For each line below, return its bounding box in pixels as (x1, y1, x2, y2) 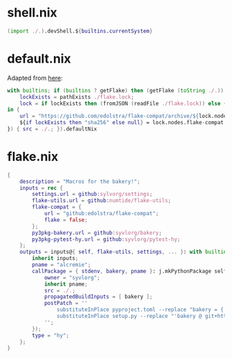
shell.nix (7, 5, 57, 21)
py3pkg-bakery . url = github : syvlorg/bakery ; (32, 229, 162, 236)
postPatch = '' (43, 300, 88, 307)
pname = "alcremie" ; (32, 261, 91, 268)
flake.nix (7, 149, 59, 165)
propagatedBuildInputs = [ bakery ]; (43, 293, 153, 301)
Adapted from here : (7, 74, 64, 82)
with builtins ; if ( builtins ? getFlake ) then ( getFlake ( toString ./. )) (7, 87, 224, 94)
